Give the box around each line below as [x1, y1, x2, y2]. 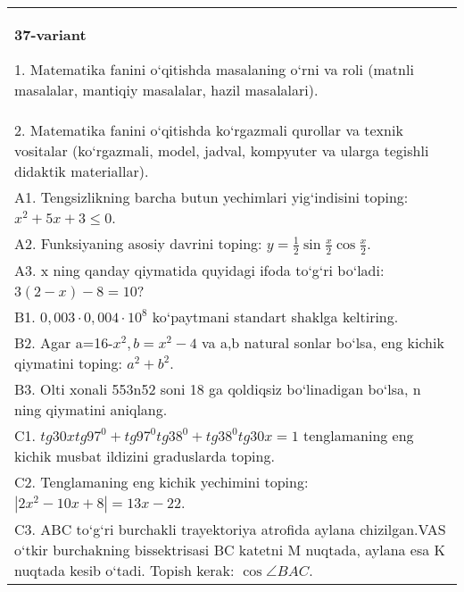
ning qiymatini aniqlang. [14, 398, 168, 420]
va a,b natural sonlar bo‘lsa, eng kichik [201, 331, 444, 353]
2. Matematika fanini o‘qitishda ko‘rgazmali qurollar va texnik [14, 120, 403, 140]
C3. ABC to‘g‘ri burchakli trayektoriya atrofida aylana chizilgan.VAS [14, 518, 446, 539]
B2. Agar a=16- [14, 331, 113, 353]
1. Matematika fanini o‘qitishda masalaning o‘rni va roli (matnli [14, 59, 414, 79]
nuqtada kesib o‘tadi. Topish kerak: [14, 559, 235, 580]
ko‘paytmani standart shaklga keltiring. [152, 305, 399, 327]
